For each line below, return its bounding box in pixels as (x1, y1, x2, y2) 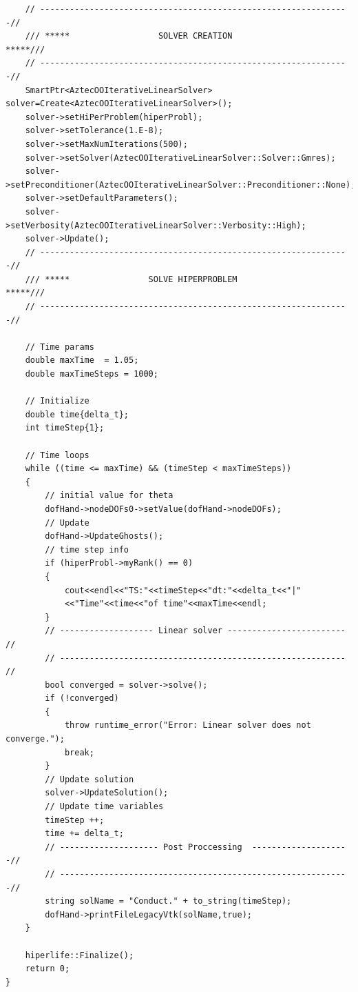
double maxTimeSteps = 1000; (25, 369, 158, 379)
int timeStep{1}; (25, 423, 105, 433)
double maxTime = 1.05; (25, 355, 139, 366)
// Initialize (25, 396, 89, 406)
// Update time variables (45, 802, 164, 812)
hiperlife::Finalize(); (25, 950, 134, 960)
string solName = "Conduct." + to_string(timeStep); (45, 896, 292, 906)
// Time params (25, 341, 94, 352)
